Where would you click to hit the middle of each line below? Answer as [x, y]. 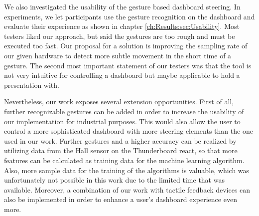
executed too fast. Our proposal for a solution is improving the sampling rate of [126, 46]
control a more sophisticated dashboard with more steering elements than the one [129, 131]
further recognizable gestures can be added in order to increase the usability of [124, 111]
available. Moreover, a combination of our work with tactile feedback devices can [127, 189]
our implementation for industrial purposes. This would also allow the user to [122, 121]
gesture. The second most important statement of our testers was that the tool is [128, 65]
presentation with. [32, 85]
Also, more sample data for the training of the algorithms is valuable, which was [127, 170]
